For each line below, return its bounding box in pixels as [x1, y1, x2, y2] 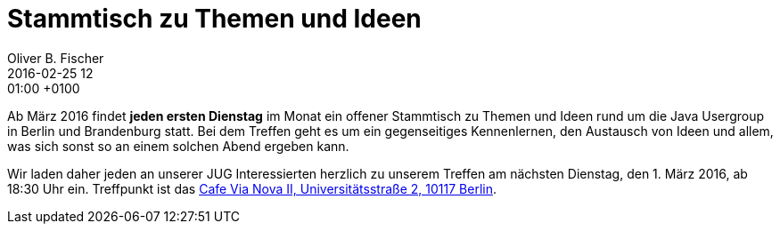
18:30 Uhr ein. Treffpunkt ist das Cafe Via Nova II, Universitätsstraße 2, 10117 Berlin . [7, 180, 497, 196]
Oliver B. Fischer [7, 50, 104, 66]
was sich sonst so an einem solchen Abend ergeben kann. [7, 138, 349, 154]
